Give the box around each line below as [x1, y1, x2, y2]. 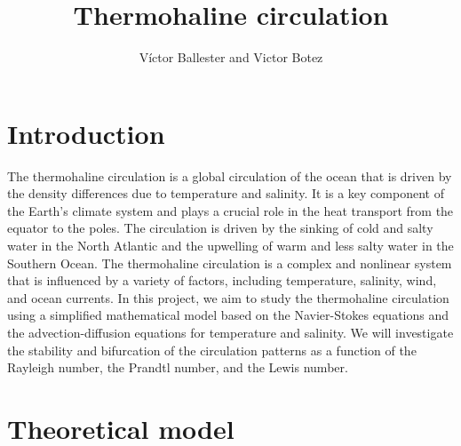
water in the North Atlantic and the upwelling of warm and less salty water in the [7, 236, 454, 255]
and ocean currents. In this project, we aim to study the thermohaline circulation [7, 288, 449, 307]
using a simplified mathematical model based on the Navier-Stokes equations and [7, 306, 449, 324]
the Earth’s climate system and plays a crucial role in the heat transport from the [7, 201, 454, 219]
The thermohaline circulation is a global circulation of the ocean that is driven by [7, 166, 452, 185]
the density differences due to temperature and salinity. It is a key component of [7, 184, 444, 203]
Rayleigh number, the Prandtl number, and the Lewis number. [7, 358, 348, 377]
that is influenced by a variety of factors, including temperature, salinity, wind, [7, 271, 437, 290]
